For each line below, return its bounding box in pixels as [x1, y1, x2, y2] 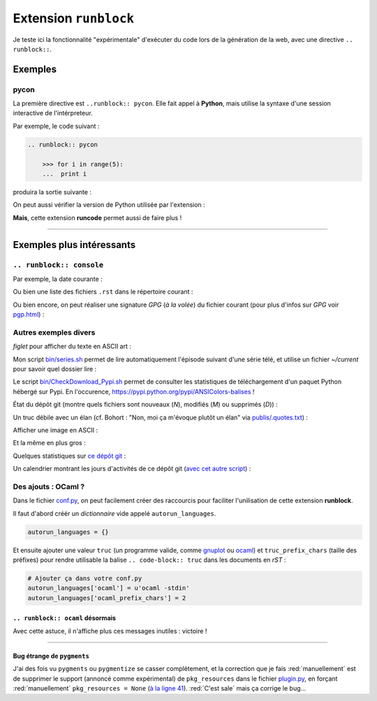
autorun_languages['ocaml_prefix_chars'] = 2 [27, 594, 186, 602]
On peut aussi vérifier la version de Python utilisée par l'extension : [13, 201, 205, 209]
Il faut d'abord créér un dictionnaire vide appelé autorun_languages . [13, 509, 216, 517]
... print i [42, 170, 87, 178]
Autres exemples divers [13, 327, 96, 337]
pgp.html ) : [13, 310, 45, 319]
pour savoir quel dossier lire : [13, 365, 97, 373]
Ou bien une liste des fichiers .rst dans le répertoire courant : [13, 287, 193, 296]
